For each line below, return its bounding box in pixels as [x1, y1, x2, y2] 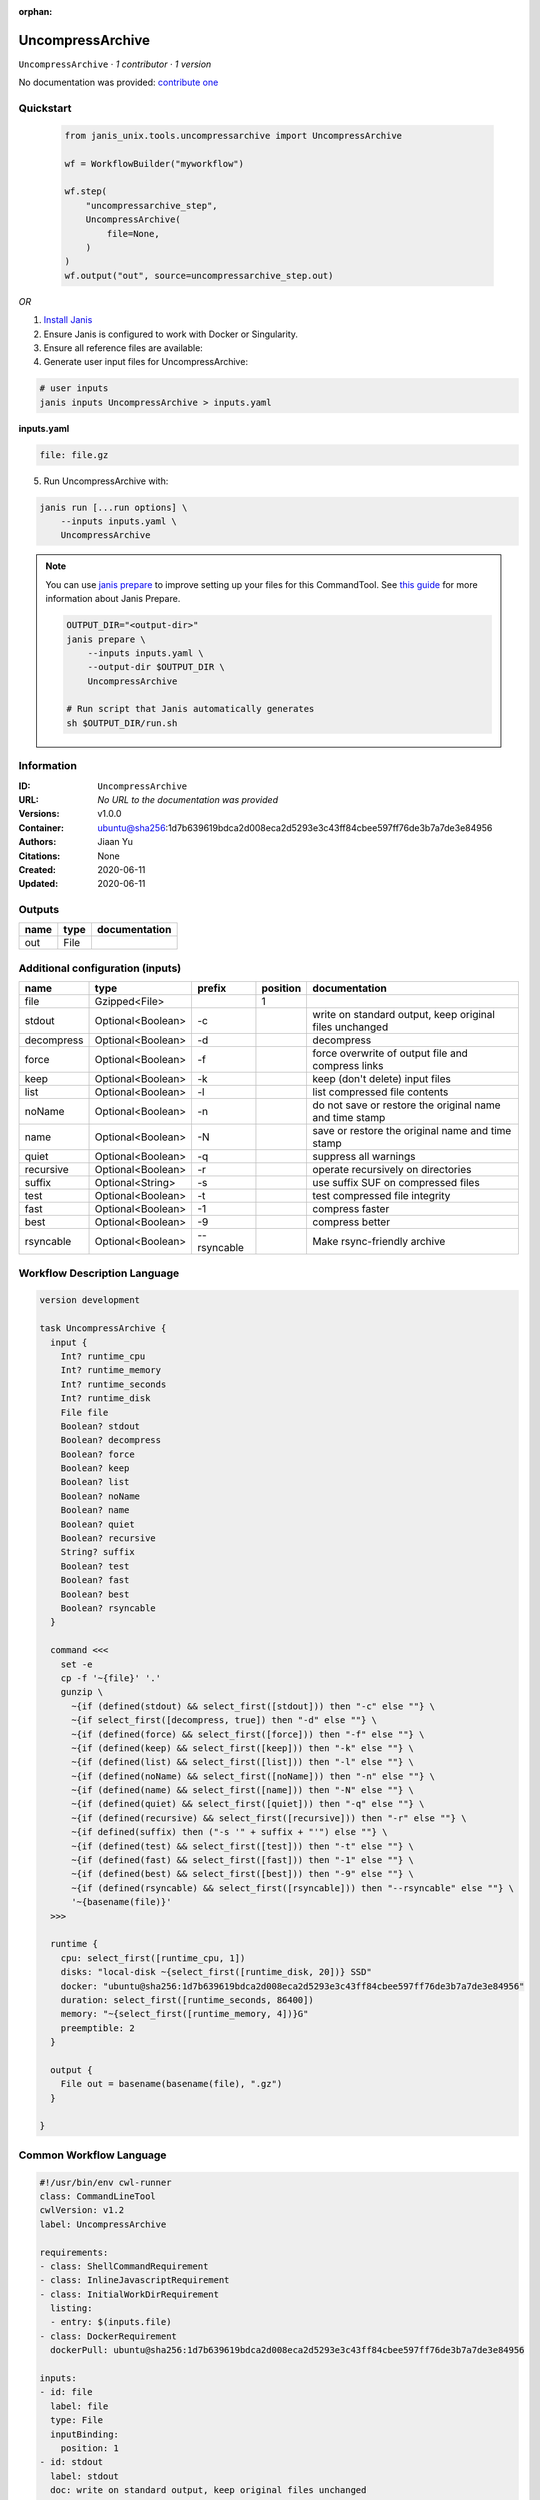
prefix [197, 981, 227, 995]
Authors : [18, 836, 57, 848]
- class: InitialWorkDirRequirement [39, 2288, 220, 2300]
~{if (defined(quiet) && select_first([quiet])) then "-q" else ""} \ [71, 1798, 425, 1810]
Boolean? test [60, 1560, 130, 1572]
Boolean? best [60, 1588, 130, 1600]
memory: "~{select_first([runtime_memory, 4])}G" [60, 2008, 309, 2020]
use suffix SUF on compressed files [312, 1176, 480, 1190]
